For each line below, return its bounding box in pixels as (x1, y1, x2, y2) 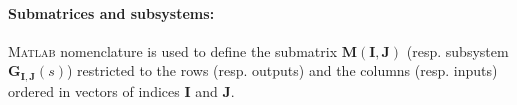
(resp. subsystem (406, 40, 509, 61)
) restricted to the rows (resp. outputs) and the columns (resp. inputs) (66, 60, 498, 81)
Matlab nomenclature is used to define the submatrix (8, 40, 338, 61)
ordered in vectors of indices (8, 80, 180, 101)
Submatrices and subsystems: (8, 2, 215, 23)
